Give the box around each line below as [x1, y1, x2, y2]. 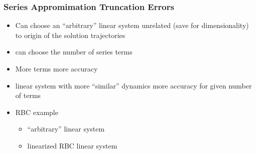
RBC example [15, 106, 58, 117]
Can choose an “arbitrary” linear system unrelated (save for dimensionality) [15, 20, 249, 30]
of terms [15, 90, 41, 100]
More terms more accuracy [15, 63, 98, 73]
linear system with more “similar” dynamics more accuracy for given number [15, 80, 252, 90]
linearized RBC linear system [27, 140, 117, 150]
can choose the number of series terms [15, 46, 133, 57]
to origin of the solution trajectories [15, 29, 125, 40]
